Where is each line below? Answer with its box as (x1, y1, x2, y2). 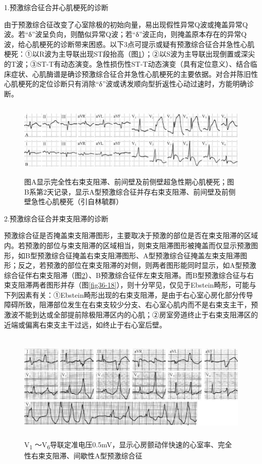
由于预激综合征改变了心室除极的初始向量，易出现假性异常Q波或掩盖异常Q (4, 19, 248, 29)
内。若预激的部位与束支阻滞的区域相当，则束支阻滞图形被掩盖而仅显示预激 (4, 240, 251, 250)
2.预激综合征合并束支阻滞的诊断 (4, 213, 108, 223)
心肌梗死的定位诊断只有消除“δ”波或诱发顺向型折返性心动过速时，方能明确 (4, 78, 247, 89)
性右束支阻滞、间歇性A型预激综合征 (24, 450, 143, 460)
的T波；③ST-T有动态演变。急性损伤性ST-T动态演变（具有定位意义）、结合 (4, 58, 250, 69)
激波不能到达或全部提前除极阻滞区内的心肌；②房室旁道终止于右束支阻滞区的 (4, 309, 258, 320)
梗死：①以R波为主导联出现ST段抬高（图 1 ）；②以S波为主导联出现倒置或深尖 (4, 49, 255, 59)
